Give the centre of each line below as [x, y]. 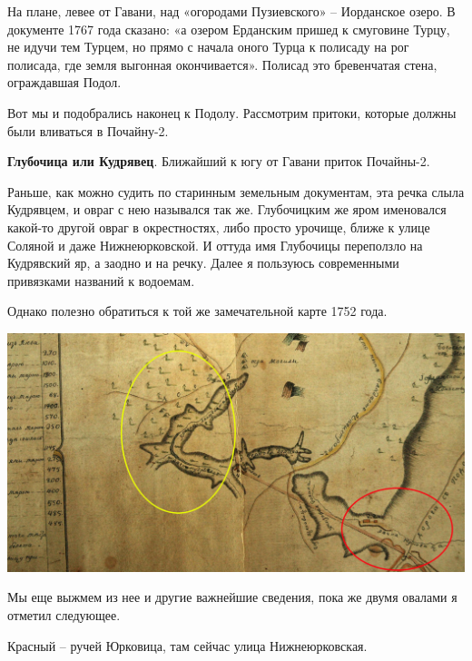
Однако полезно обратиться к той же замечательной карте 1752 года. [197, 311]
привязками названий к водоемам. [101, 280]
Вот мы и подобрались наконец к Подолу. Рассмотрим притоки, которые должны [232, 112]
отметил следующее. [64, 614]
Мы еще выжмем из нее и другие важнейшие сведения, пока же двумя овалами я [232, 597]
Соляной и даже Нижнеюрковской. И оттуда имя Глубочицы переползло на [215, 245]
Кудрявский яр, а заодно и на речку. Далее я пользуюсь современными [203, 263]
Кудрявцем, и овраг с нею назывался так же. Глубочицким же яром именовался [227, 209]
